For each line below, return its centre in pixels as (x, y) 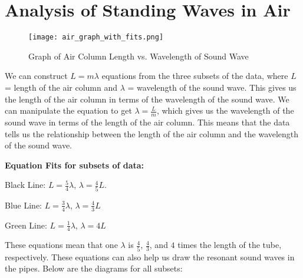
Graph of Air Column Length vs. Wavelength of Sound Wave (139, 56)
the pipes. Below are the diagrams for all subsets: (94, 268)
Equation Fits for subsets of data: (75, 165)
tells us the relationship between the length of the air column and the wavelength (152, 133)
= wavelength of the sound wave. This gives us (212, 87)
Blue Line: (23, 205)
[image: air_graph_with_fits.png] (96, 37)
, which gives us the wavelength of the (225, 110)
